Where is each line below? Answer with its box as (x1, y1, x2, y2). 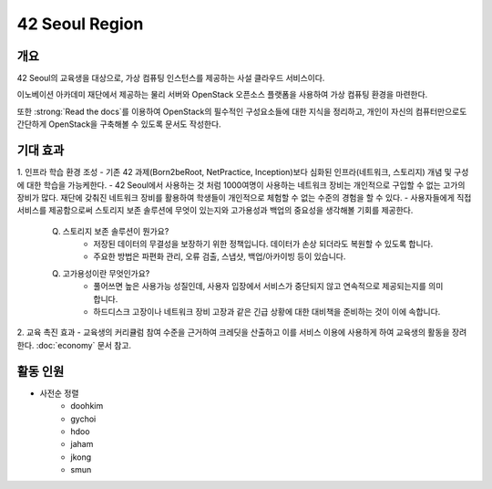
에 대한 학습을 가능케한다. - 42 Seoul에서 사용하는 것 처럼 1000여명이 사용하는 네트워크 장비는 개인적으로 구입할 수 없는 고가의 (16, 179, 466, 191)
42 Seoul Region (16, 14, 144, 34)
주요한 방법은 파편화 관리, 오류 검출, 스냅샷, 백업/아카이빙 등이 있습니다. (93, 251, 346, 262)
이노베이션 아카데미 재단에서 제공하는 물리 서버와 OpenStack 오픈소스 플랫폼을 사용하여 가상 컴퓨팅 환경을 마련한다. (16, 89, 428, 100)
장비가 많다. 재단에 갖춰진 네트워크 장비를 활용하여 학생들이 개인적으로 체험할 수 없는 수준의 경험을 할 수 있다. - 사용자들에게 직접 (16, 192, 472, 203)
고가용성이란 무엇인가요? (62, 267, 150, 278)
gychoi (70, 413, 97, 424)
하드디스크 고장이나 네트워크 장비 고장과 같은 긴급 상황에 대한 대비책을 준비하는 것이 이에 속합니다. (93, 307, 441, 317)
